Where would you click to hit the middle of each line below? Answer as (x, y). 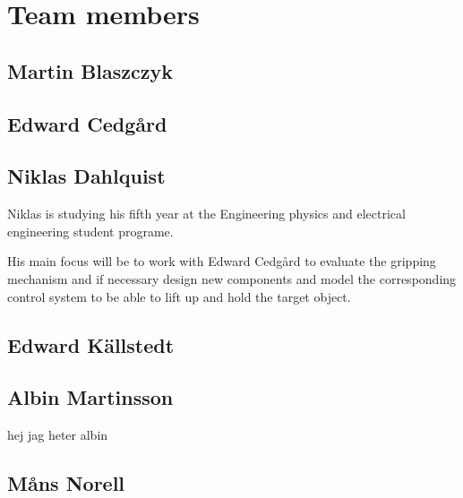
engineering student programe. (90, 231)
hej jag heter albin (58, 435)
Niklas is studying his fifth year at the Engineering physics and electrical (206, 214)
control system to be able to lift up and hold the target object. (179, 296)
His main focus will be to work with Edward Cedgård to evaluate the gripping (222, 261)
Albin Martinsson (90, 397)
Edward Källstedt (91, 344)
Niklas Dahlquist (86, 176)
